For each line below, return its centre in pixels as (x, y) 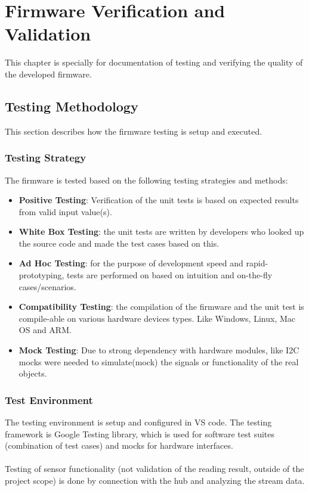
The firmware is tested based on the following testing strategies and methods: (146, 180)
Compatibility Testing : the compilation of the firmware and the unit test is (161, 307)
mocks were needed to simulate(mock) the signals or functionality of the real (159, 361)
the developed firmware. (48, 74)
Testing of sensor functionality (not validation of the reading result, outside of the (154, 469)
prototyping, (41, 275)
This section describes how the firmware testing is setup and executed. (134, 131)
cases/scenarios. (47, 286)
